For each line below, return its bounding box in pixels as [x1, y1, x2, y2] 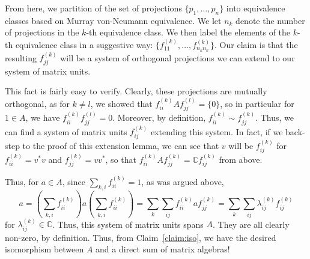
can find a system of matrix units [5, 125, 127, 138]
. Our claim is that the [214, 38, 298, 50]
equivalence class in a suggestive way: [15, 38, 153, 50]
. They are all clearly [213, 218, 290, 230]
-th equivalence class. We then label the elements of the [86, 26, 291, 38]
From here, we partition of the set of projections [5, 2, 182, 14]
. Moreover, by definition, [112, 111, 206, 124]
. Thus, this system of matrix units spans [52, 218, 204, 230]
